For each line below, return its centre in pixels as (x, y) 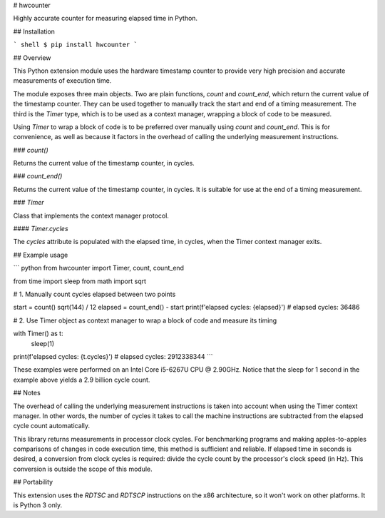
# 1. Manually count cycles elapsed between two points (94, 294)
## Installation (34, 31)
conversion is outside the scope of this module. (83, 469)
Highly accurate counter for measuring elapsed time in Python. (106, 19)
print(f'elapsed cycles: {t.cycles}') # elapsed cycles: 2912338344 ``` (113, 356)
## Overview (32, 58)
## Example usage (41, 255)
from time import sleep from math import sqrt (79, 281)
